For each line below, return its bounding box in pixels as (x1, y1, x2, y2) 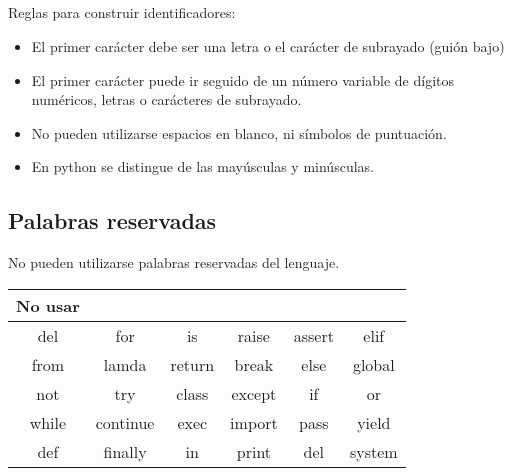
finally (103, 439, 147, 463)
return (170, 352, 215, 376)
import (230, 410, 278, 434)
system (349, 439, 398, 463)
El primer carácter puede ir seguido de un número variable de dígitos (31, 69, 454, 90)
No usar (16, 293, 80, 317)
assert (293, 323, 334, 347)
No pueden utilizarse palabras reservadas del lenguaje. (8, 252, 340, 273)
